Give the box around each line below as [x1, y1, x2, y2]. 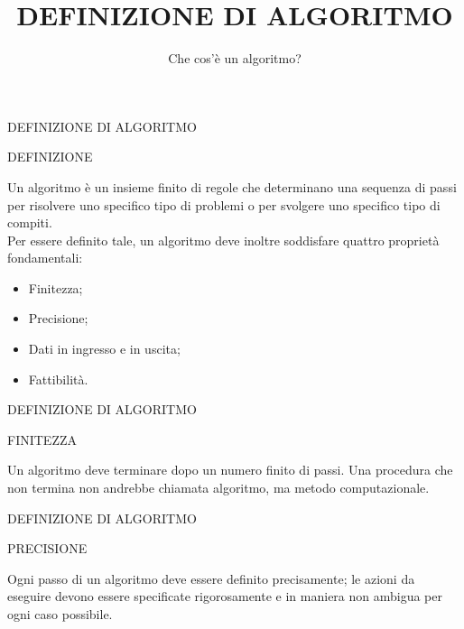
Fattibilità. [28, 369, 88, 388]
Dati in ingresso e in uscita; [28, 339, 181, 358]
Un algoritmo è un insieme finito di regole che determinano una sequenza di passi [7, 177, 457, 196]
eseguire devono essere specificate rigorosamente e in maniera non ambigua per [7, 587, 443, 606]
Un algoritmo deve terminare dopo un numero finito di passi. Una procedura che [7, 460, 453, 479]
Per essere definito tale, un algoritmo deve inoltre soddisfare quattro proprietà [7, 230, 440, 249]
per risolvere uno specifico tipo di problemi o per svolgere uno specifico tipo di [7, 195, 441, 214]
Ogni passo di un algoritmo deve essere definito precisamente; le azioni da [7, 569, 415, 587]
